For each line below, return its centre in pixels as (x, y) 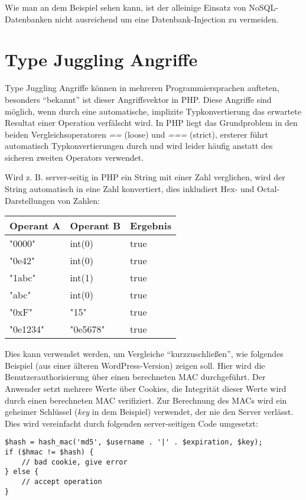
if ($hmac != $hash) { (49, 452)
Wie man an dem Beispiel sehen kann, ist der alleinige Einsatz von (126, 7)
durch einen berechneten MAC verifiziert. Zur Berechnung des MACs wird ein (146, 400)
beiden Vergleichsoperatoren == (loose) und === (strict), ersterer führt (136, 134)
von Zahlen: (79, 200)
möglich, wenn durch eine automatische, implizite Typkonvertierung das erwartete (153, 111)
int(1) (82, 278)
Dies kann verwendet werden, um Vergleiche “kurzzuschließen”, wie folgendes (144, 354)
